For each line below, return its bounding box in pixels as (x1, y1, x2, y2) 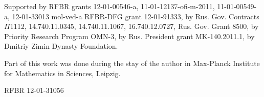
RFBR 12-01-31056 (4, 85, 64, 95)
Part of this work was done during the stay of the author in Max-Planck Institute (4, 57, 260, 68)
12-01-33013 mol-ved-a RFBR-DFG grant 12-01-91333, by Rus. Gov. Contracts (12, 11, 259, 21)
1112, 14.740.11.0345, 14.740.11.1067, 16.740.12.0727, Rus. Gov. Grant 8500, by (10, 21, 259, 31)
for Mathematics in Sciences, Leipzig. (4, 68, 121, 78)
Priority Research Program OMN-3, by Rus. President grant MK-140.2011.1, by (4, 30, 255, 41)
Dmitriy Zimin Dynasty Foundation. (4, 41, 118, 51)
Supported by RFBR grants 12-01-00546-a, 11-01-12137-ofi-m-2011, (4, 1, 215, 11)
